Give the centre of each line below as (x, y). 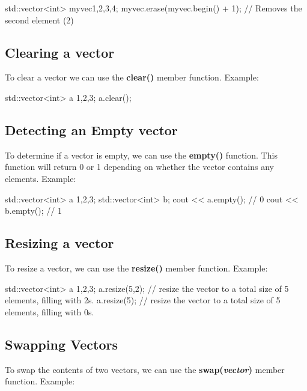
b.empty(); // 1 (33, 211)
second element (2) (39, 20)
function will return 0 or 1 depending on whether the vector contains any (139, 167)
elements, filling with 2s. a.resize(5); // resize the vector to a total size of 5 (143, 300)
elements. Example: (41, 178)
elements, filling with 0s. (50, 311)
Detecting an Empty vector (91, 129)
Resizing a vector (59, 243)
